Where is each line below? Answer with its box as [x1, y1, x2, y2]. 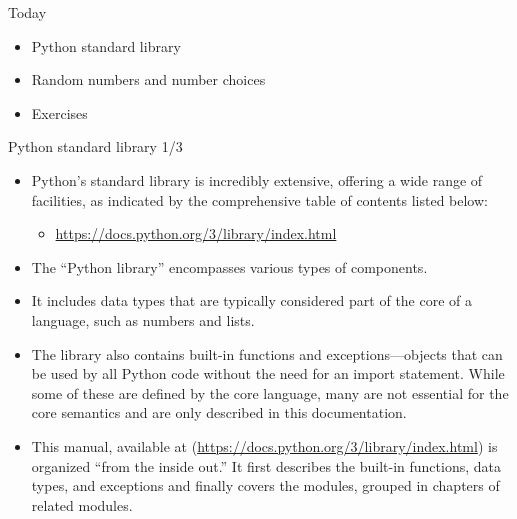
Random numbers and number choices [31, 69, 266, 90]
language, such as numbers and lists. [31, 309, 255, 330]
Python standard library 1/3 [8, 136, 183, 157]
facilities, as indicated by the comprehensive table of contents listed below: [31, 189, 488, 210]
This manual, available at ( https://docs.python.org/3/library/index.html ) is [31, 435, 498, 456]
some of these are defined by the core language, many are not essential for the [31, 382, 509, 403]
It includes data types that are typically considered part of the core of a [31, 290, 473, 311]
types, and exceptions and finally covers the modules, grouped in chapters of [31, 475, 500, 496]
